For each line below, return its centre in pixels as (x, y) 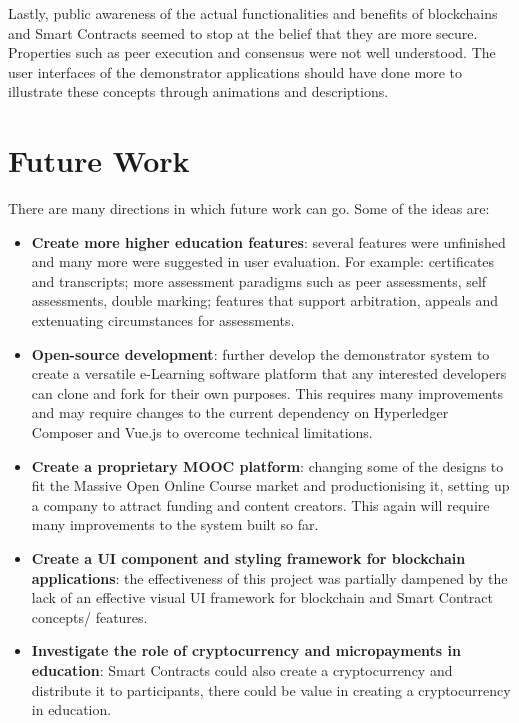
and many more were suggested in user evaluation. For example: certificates (263, 261)
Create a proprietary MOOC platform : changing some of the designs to (267, 465)
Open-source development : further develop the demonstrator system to (260, 353)
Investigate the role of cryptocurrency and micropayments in (246, 650)
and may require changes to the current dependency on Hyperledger (240, 412)
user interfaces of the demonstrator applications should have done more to (235, 71)
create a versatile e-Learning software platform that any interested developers (269, 373)
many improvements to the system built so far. (175, 524)
